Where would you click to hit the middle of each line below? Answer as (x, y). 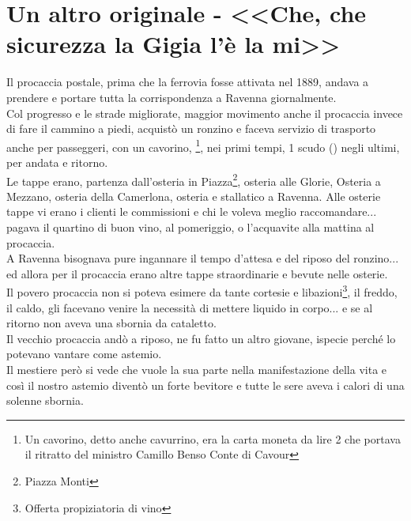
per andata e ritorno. (57, 162)
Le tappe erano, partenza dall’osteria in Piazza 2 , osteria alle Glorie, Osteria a (194, 179)
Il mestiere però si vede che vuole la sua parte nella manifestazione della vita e (197, 369)
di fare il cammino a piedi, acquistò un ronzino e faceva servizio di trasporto (191, 128)
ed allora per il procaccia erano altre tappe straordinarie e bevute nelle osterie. (197, 273)
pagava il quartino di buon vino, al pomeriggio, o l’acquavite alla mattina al (190, 227)
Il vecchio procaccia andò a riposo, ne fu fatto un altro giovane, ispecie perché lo (201, 338)
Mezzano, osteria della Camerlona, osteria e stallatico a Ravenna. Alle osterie (194, 196)
